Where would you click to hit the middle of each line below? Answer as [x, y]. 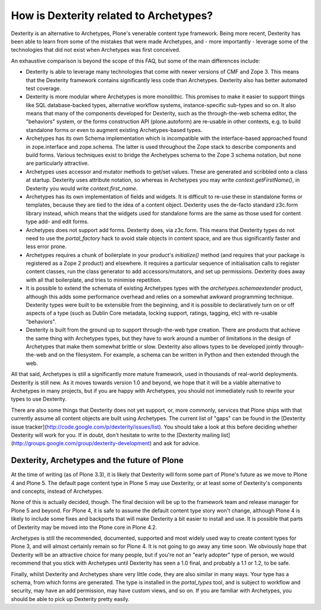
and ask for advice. [176, 443]
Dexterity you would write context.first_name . [82, 188]
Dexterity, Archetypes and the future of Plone [97, 460]
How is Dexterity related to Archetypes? [112, 15]
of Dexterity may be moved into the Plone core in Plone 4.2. [84, 527]
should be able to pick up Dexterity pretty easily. [70, 599]
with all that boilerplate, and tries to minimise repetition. [94, 280]
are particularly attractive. [57, 163]
